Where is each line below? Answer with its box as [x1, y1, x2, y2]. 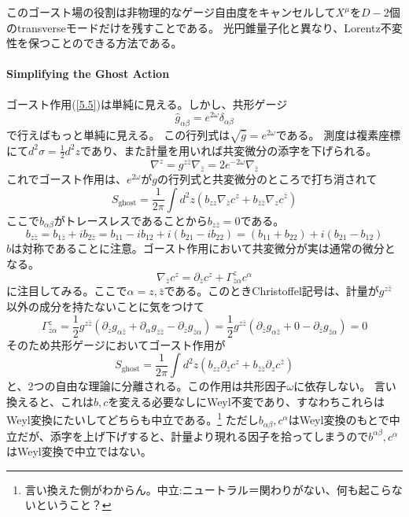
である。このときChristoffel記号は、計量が [164, 283, 379, 299]
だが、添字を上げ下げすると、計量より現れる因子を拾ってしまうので [17, 427, 369, 444]
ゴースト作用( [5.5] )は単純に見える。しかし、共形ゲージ [6, 95, 288, 112]
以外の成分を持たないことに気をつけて [6, 298, 204, 315]
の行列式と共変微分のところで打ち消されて [157, 170, 378, 186]
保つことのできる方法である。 [28, 35, 182, 51]
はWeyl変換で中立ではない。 [6, 443, 152, 460]
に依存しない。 [293, 378, 371, 394]
